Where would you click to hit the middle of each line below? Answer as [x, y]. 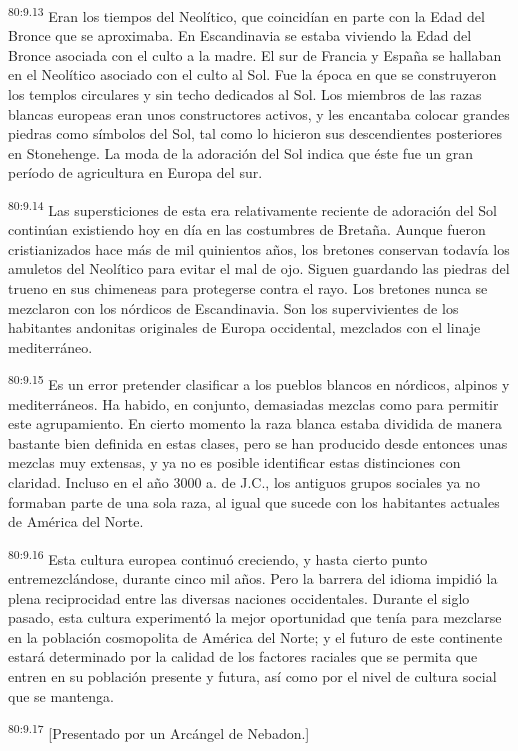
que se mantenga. [61, 695]
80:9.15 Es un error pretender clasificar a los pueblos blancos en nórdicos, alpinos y [259, 383]
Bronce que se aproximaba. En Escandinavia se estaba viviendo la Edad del [240, 35]
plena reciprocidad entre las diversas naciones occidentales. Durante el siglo [239, 597]
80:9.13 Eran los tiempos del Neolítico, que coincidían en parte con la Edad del [246, 14]
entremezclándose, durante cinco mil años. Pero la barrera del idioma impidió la [253, 578]
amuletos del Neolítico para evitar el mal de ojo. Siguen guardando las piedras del [259, 268]
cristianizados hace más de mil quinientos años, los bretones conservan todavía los [259, 248]
